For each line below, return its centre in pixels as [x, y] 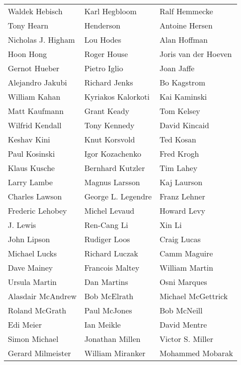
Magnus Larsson [112, 182]
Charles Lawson [35, 196]
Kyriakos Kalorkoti [117, 97]
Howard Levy [182, 211]
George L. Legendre [118, 196]
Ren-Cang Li [106, 225]
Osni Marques [183, 282]
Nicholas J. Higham [41, 40]
